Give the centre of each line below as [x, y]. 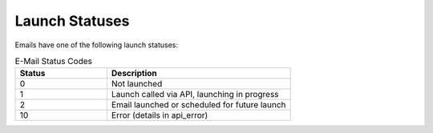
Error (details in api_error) [160, 115]
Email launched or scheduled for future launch [198, 105]
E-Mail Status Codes [53, 62]
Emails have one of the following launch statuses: [96, 45]
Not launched [137, 84]
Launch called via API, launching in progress [195, 95]
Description [134, 74]
